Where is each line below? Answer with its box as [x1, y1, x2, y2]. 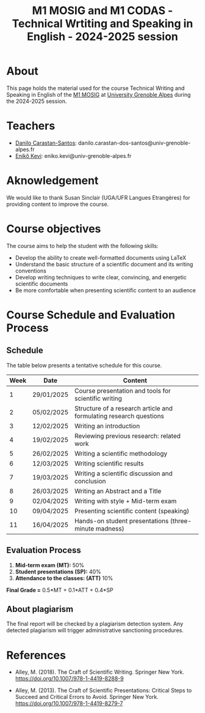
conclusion [74, 477, 106, 485]
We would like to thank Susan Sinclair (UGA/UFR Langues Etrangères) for [6, 194, 190, 201]
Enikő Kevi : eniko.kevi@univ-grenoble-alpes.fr [15, 152, 132, 159]
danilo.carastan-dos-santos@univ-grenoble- [78, 139, 191, 146]
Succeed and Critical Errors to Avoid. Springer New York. [15, 693, 159, 701]
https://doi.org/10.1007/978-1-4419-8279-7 [15, 700, 123, 707]
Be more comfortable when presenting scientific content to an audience [15, 286, 196, 294]
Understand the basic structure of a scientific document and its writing [15, 260, 193, 268]
